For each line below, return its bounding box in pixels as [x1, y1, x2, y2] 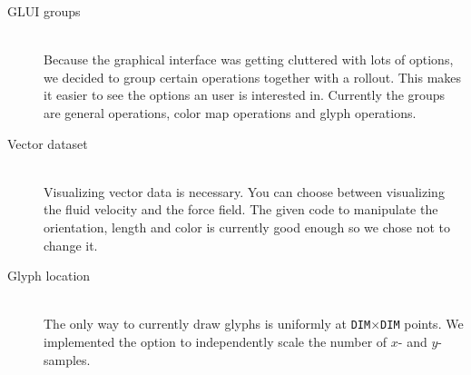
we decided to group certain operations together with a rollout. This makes [44, 67, 462, 86]
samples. [44, 350, 91, 369]
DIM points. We [380, 314, 464, 333]
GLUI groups [7, 2, 81, 20]
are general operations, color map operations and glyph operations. [44, 103, 417, 122]
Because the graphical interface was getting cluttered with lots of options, [44, 50, 454, 69]
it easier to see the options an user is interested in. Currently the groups [44, 85, 446, 104]
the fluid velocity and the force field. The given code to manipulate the [44, 200, 438, 219]
